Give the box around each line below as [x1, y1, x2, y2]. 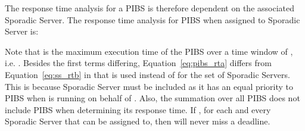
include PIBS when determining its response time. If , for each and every [5, 103, 271, 116]
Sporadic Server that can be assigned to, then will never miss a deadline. [5, 115, 270, 127]
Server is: [5, 25, 39, 38]
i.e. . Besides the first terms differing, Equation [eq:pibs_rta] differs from [5, 57, 272, 69]
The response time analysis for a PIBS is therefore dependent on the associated [5, 2, 294, 14]
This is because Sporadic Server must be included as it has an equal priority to [5, 80, 294, 92]
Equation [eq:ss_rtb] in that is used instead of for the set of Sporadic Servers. [5, 68, 290, 80]
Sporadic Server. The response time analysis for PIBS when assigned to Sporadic [5, 13, 300, 26]
